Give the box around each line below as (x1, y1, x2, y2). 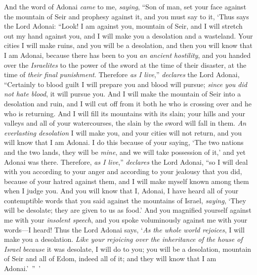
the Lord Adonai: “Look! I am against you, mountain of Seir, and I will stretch (4, 21, 243, 31)
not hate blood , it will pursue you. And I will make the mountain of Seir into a (4, 89, 241, 99)
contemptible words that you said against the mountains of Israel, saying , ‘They (4, 195, 246, 205)
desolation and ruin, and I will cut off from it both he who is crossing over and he (4, 98, 252, 108)
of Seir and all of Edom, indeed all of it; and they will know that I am (4, 253, 216, 264)
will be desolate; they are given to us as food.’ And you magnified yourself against (4, 205, 252, 215)
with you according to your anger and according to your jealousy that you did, (4, 166, 242, 177)
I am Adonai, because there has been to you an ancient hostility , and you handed (4, 49, 251, 60)
